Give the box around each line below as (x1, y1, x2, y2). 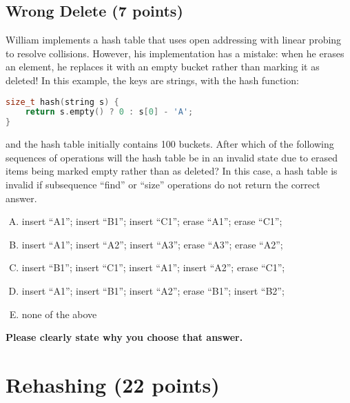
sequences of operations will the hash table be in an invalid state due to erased (6, 150, 338, 164)
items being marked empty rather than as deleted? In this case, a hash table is (6, 164, 338, 178)
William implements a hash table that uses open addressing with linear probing (6, 32, 342, 47)
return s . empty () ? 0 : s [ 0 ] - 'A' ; (25, 107, 194, 117)
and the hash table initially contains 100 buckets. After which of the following (6, 137, 334, 151)
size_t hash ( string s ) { (6, 97, 119, 107)
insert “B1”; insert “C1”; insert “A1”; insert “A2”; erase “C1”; (21, 260, 285, 275)
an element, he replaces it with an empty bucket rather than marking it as (6, 59, 320, 74)
